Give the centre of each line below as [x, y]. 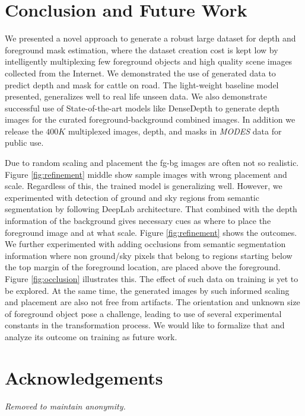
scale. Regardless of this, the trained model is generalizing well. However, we [144, 186]
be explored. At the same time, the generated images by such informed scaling [147, 290]
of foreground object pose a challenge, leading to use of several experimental [143, 313]
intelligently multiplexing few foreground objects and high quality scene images [149, 61]
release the [24, 131]
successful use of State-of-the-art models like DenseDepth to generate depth [142, 108]
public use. [24, 143]
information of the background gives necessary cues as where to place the [138, 221]
